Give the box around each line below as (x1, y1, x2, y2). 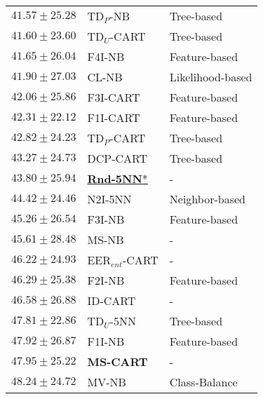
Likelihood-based (169, 69, 252, 85)
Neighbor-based (169, 191, 245, 207)
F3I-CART (87, 89, 140, 105)
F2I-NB (87, 272, 125, 288)
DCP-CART (87, 150, 148, 166)
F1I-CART (87, 109, 140, 126)
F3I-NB (87, 211, 125, 227)
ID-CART (87, 292, 136, 309)
